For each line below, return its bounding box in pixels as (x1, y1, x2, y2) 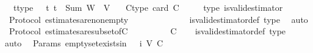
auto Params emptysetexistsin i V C (4, 36, 164, 49)
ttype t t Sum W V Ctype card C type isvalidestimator (13, 1, 283, 13)
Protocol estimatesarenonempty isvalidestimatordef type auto (9, 13, 308, 25)
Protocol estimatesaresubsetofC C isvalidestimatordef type (9, 25, 286, 37)
